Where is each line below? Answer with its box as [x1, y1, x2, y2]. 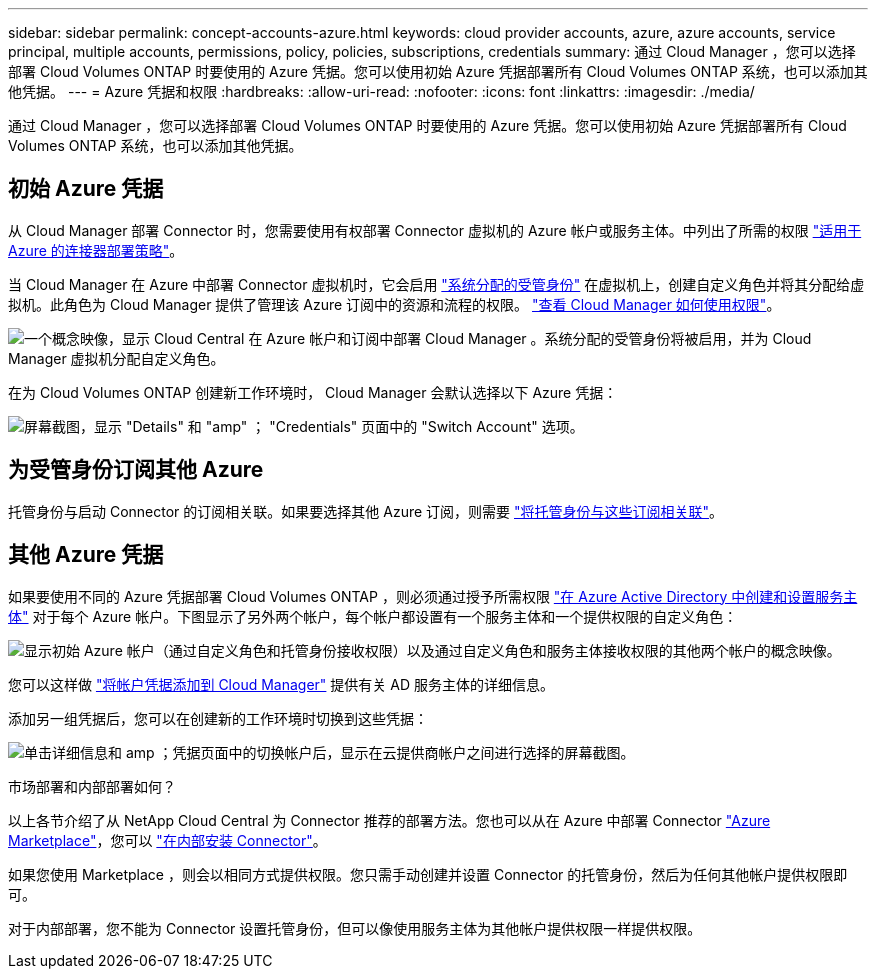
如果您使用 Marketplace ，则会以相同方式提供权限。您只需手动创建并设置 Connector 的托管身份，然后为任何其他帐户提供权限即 [8, 865, 848, 883]
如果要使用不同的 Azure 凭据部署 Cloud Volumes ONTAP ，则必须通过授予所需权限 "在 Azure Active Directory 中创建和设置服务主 [8, 587, 858, 605]
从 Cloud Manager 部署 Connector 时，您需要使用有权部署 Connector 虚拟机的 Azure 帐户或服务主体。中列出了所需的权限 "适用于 [8, 221, 862, 239]
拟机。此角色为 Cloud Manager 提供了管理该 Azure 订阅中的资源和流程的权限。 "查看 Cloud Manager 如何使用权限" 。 [8, 295, 781, 313]
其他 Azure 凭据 [8, 542, 164, 568]
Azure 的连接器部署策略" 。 [8, 241, 184, 259]
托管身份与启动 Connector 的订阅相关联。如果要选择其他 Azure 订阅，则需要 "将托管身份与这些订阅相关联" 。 [8, 502, 724, 520]
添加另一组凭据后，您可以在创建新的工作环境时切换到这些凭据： [8, 709, 428, 727]
